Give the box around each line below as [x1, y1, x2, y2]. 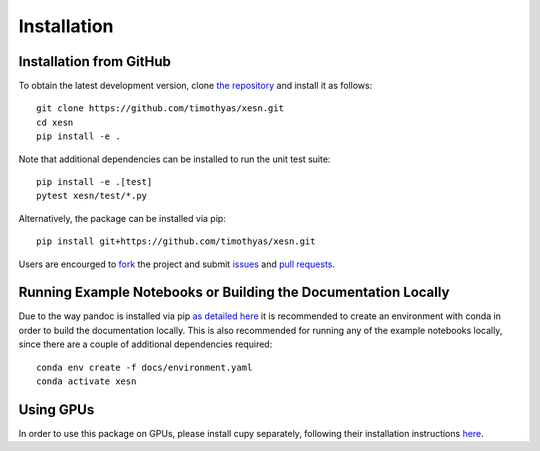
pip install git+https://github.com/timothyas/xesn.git [36, 236, 316, 247]
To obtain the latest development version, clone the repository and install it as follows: [18, 80, 373, 92]
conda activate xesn [36, 376, 137, 387]
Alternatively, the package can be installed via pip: [18, 212, 227, 224]
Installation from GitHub [18, 53, 172, 70]
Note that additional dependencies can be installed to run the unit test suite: [18, 153, 331, 165]
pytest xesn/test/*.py [36, 190, 148, 202]
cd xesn [36, 116, 74, 128]
